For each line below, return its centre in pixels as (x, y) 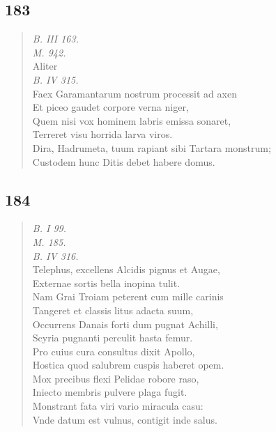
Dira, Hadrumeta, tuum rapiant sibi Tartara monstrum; (152, 147)
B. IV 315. (55, 79)
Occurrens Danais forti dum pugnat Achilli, (125, 324)
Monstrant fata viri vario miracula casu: (118, 406)
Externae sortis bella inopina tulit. (106, 283)
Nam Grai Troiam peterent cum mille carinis (128, 296)
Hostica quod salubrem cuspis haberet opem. (128, 365)
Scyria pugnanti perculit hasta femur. (113, 338)
